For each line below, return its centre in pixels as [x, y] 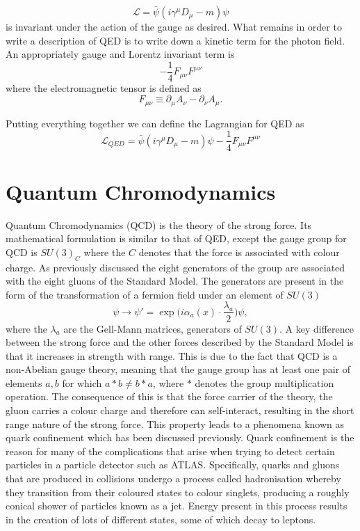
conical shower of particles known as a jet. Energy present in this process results [177, 506]
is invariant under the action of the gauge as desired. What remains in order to [174, 26]
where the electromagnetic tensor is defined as [104, 87]
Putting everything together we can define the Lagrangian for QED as [155, 123]
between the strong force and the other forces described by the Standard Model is [180, 342]
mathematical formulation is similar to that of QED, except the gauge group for [176, 238]
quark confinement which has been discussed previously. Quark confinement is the [180, 437]
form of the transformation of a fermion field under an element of [145, 294]
